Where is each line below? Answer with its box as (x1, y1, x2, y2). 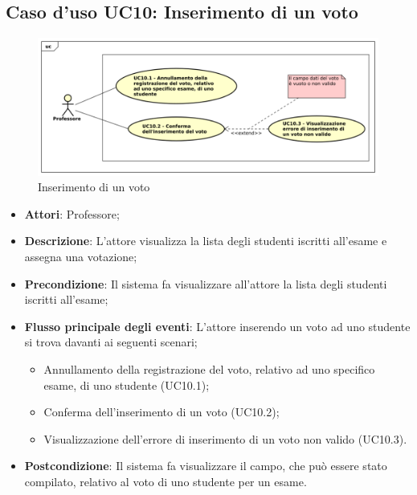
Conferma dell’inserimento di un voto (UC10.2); (43, 403, 280, 420)
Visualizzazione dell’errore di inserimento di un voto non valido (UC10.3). (43, 430, 407, 447)
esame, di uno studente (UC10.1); (43, 376, 210, 393)
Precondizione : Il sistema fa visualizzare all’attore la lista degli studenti (24, 275, 387, 292)
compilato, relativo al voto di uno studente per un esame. (24, 472, 307, 489)
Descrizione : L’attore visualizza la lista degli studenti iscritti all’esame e (24, 232, 387, 249)
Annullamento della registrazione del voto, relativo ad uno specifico (43, 360, 375, 377)
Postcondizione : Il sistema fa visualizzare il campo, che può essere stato (24, 457, 387, 474)
